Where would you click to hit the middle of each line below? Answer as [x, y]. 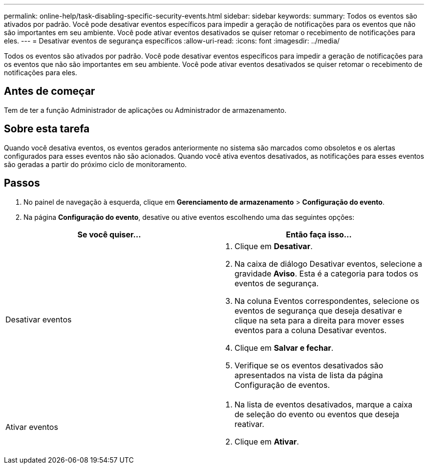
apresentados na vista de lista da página [309, 375]
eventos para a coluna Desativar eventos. [311, 330]
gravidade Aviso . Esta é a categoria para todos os [326, 273]
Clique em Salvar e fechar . [284, 348]
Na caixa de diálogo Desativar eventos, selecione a [328, 264]
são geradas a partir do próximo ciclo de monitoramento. [96, 164]
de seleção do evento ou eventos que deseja [317, 414]
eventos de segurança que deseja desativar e [318, 310]
